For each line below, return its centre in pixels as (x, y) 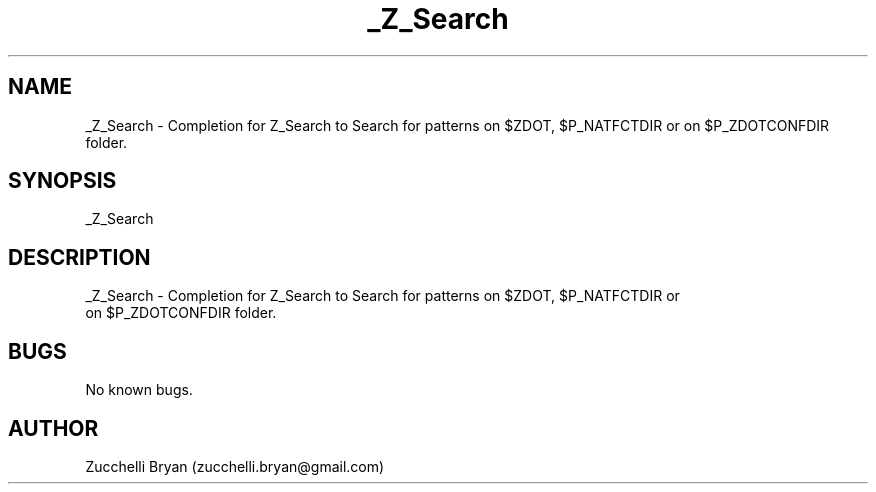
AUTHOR (53, 428)
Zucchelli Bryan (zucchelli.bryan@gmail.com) (235, 466)
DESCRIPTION (79, 257)
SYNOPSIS (62, 181)
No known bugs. (139, 390)
